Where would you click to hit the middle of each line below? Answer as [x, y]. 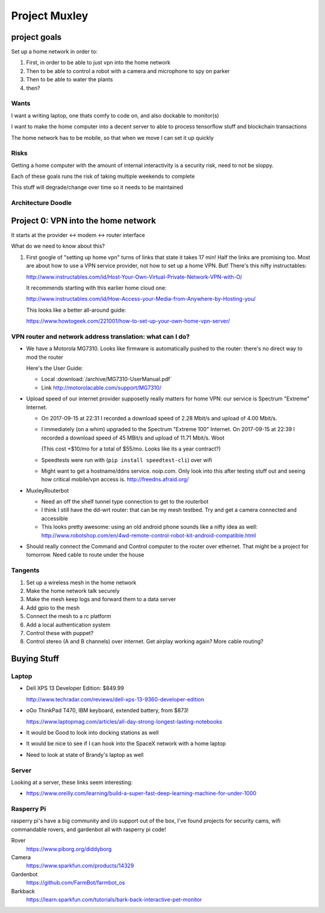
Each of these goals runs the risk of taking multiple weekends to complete [103, 176]
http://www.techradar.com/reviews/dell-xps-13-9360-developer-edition [115, 699]
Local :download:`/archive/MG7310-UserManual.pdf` [107, 379]
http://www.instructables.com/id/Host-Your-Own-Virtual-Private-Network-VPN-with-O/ [134, 277]
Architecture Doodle [42, 203]
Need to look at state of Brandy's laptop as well [85, 754]
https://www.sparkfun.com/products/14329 [80, 866]
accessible [55, 518]
